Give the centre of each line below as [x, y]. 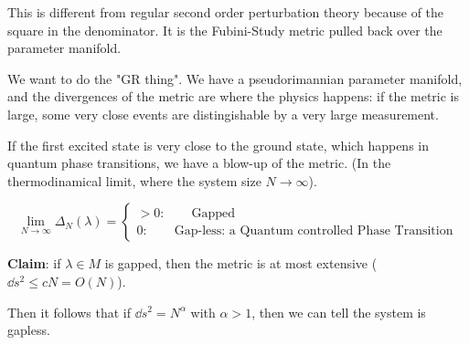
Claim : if [34, 263]
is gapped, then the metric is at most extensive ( [241, 263]
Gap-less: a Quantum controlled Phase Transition [314, 230]
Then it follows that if [69, 312]
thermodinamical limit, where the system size [134, 180]
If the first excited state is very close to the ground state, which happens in [218, 145]
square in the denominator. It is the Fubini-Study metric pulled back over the [225, 30]
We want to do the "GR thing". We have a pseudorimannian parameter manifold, [235, 78]
